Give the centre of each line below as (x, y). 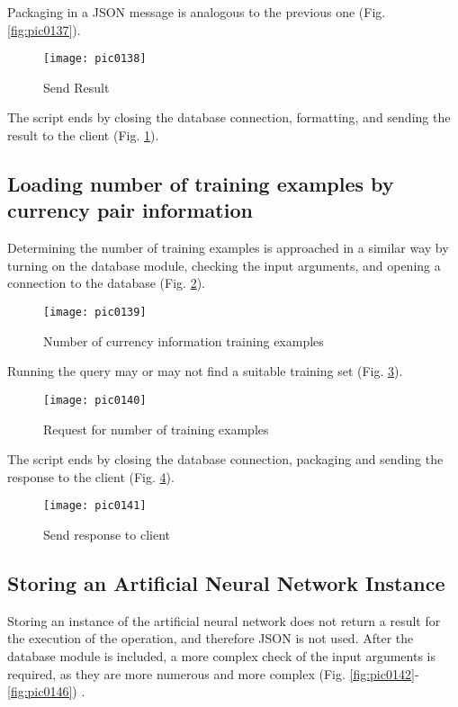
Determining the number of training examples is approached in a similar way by (228, 248)
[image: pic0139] (95, 312)
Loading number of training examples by (201, 184)
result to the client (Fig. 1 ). (83, 135)
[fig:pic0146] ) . (46, 691)
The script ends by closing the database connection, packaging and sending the (225, 459)
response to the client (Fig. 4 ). (91, 476)
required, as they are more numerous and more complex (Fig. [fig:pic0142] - (213, 673)
